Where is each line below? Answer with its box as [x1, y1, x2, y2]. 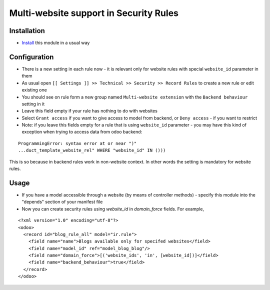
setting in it [21, 100, 45, 107]
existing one [21, 87, 47, 93]
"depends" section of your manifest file [21, 199, 103, 205]
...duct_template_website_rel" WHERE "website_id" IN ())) [18, 147, 166, 153]
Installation [9, 26, 45, 35]
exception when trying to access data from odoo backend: [21, 129, 142, 135]
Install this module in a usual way [21, 40, 90, 46]
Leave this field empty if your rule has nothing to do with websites [21, 108, 157, 114]
